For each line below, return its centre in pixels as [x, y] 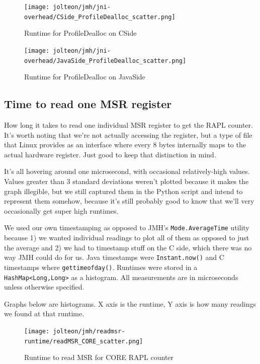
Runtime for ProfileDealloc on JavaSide [85, 77]
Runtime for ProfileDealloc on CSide [80, 33]
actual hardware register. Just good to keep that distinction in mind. [110, 154]
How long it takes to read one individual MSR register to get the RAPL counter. [128, 125]
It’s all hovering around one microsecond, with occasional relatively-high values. [127, 171]
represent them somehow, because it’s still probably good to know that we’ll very [129, 201]
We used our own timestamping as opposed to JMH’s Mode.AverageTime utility [127, 228]
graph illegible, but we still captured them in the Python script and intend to [123, 191]
